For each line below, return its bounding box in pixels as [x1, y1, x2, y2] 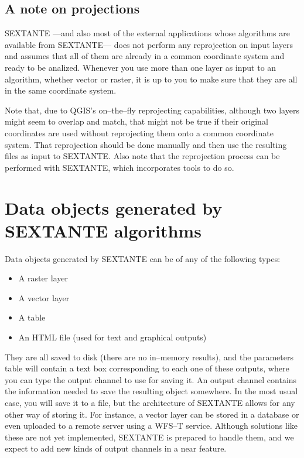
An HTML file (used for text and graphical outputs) [18, 331, 207, 343]
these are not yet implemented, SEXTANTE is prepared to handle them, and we [5, 431, 294, 443]
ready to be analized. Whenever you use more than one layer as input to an [5, 61, 276, 73]
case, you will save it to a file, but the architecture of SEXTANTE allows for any [5, 396, 295, 408]
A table [18, 311, 46, 323]
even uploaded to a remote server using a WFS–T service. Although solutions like [5, 419, 298, 432]
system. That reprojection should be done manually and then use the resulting [5, 138, 287, 150]
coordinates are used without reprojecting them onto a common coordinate [5, 126, 274, 139]
